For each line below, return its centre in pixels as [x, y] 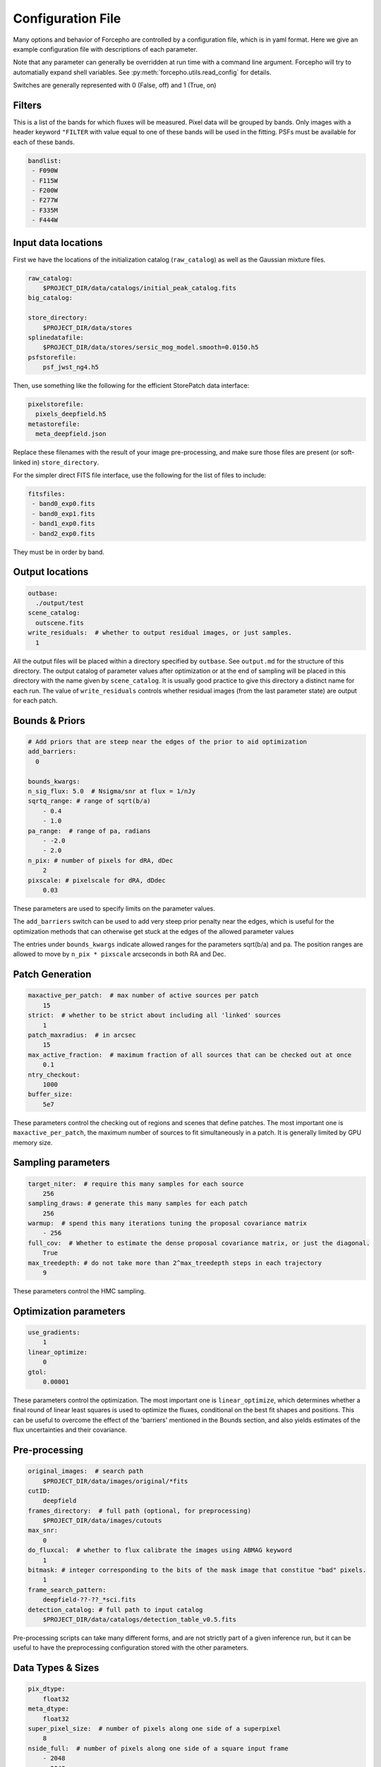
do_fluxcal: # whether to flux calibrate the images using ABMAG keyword [160, 1550]
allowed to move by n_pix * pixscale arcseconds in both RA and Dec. [120, 954]
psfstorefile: [52, 357]
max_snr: [43, 1531]
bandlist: [45, 160]
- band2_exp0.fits [64, 533]
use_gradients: [54, 1333]
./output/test [60, 603]
